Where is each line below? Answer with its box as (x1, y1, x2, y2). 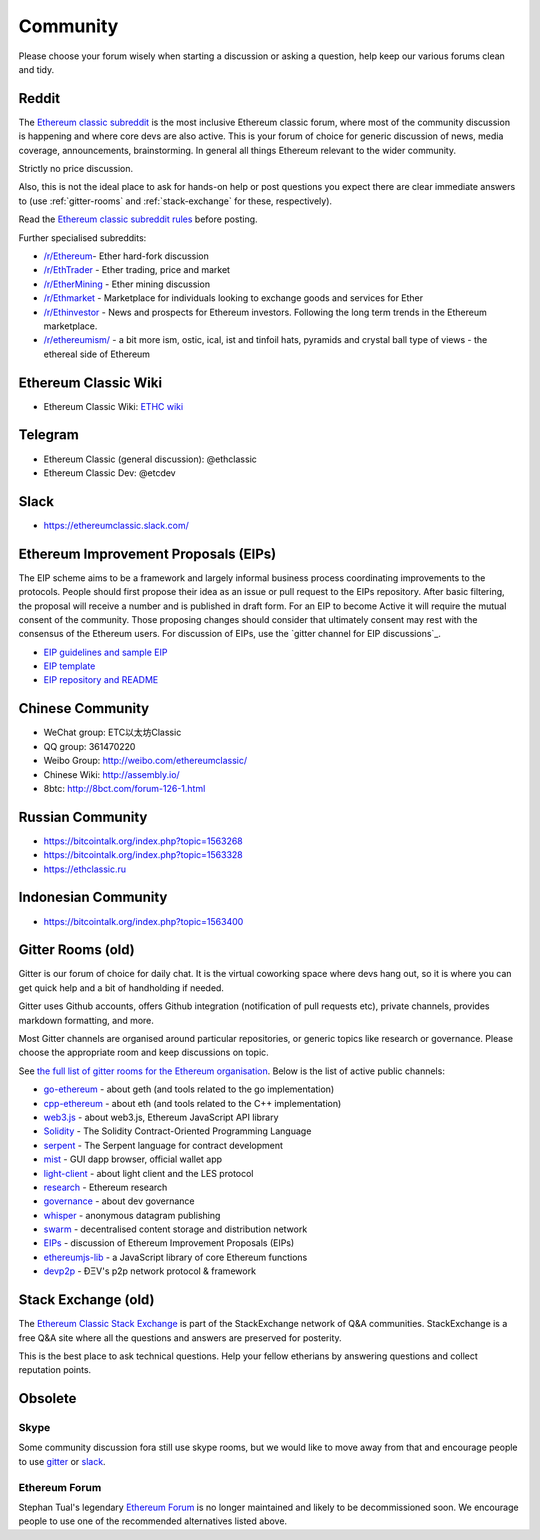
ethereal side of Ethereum (43, 348, 150, 360)
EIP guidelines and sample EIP (43, 646, 168, 658)
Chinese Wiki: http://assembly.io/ (43, 768, 180, 780)
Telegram (18, 426, 79, 444)
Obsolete (18, 1390, 77, 1407)
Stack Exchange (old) (18, 1291, 155, 1309)
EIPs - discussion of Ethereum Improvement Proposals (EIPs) (43, 1237, 295, 1249)
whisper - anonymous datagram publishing (43, 1209, 221, 1221)
